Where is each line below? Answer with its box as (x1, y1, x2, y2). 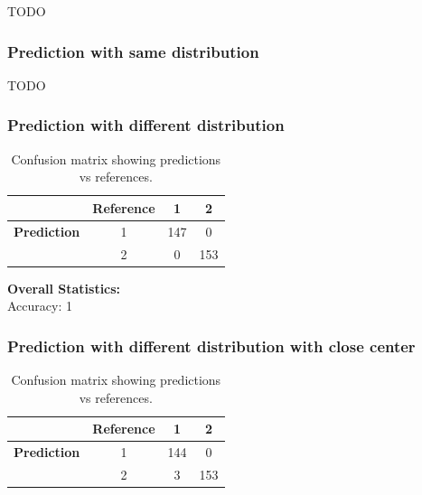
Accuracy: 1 (7, 296, 72, 315)
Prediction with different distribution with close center (7, 334, 416, 357)
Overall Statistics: (7, 278, 121, 297)
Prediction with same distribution (7, 40, 259, 62)
